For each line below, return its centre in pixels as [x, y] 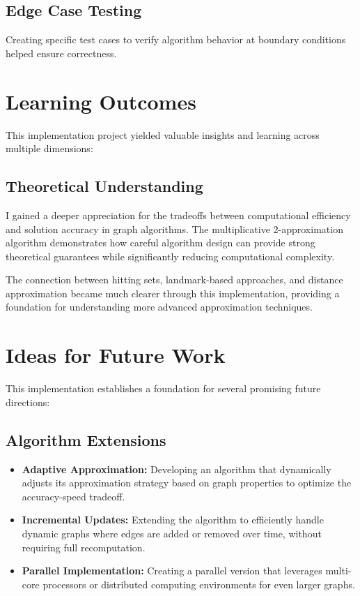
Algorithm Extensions [86, 439]
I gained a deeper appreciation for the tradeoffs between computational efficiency [178, 215]
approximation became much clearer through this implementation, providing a [173, 293]
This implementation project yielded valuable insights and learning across [163, 134]
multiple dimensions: [49, 148]
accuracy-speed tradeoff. [73, 496]
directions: [28, 402]
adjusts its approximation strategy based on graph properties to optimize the [187, 483]
